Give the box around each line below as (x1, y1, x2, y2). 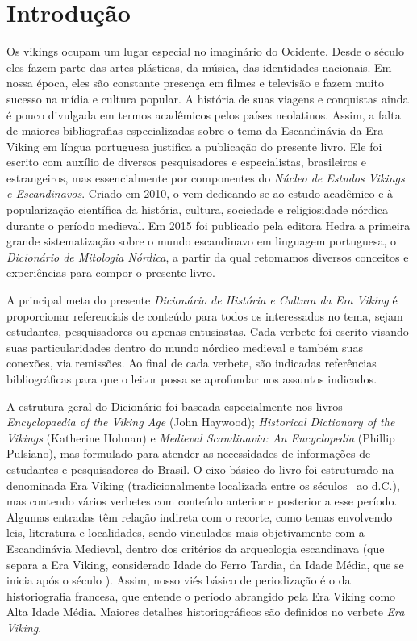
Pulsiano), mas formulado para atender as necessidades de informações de (6, 445, 371, 462)
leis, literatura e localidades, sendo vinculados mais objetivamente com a (6, 524, 365, 541)
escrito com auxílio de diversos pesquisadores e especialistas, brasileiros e (6, 153, 366, 170)
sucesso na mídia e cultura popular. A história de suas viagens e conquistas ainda (6, 90, 409, 107)
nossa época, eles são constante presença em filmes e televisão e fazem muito (6, 74, 384, 91)
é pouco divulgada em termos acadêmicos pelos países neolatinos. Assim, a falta (6, 106, 401, 123)
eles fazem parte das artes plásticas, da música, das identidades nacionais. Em (6, 58, 392, 75)
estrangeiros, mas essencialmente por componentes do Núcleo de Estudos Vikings (6, 169, 405, 186)
